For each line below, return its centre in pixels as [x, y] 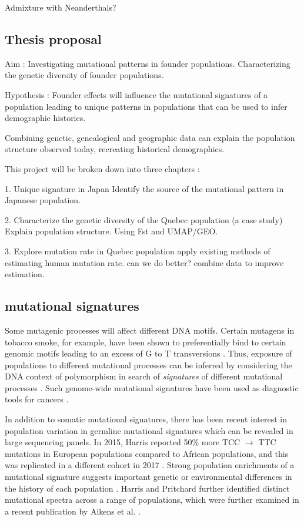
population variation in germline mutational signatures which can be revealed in [149, 430]
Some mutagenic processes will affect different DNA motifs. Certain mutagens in [150, 330]
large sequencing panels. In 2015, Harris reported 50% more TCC [123, 442]
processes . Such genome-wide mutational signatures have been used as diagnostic [152, 387]
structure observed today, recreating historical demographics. [115, 149]
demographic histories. [45, 118]
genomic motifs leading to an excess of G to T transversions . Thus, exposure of [148, 353]
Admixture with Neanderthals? [61, 7]
